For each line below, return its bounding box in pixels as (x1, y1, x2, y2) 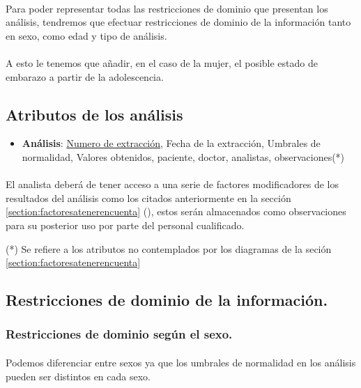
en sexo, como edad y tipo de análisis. (6, 28, 167, 42)
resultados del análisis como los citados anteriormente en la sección (6, 190, 291, 205)
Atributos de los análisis (6, 103, 183, 125)
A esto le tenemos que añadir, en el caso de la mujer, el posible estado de (6, 55, 318, 70)
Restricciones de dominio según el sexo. (6, 325, 233, 343)
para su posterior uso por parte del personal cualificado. (6, 217, 245, 232)
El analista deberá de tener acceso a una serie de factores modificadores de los (6, 177, 339, 192)
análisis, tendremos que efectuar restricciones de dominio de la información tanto (6, 15, 351, 29)
